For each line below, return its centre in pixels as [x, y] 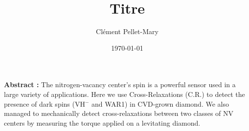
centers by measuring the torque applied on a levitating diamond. [102, 122]
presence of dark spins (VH [45, 103]
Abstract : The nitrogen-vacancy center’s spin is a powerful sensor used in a [120, 84]
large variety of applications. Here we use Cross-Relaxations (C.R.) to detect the [124, 94]
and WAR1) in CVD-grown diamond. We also [160, 103]
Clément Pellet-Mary [127, 31]
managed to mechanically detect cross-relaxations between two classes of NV [119, 113]
